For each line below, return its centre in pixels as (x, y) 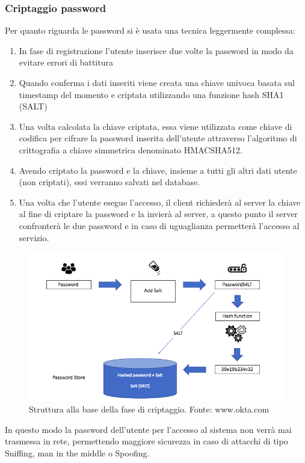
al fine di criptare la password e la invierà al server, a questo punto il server (158, 214)
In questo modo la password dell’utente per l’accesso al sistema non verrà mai (148, 429)
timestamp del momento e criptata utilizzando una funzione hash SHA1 (151, 94)
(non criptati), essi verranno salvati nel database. (109, 182)
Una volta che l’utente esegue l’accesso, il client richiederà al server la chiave (160, 202)
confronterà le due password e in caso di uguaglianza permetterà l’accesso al (159, 225)
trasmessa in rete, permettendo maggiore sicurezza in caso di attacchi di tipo (146, 441)
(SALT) (33, 106)
